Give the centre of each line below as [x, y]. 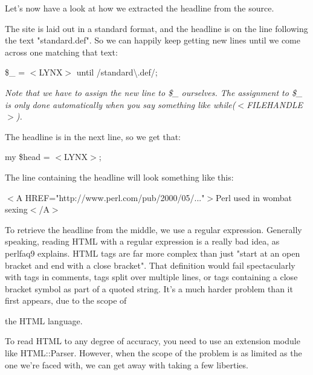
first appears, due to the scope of [66, 300]
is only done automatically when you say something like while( [120, 104]
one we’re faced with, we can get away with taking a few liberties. [127, 364]
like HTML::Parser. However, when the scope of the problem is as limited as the [153, 353]
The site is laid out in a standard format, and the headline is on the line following [156, 28]
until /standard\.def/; [117, 72]
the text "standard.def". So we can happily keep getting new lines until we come [153, 40]
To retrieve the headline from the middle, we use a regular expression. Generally [153, 229]
